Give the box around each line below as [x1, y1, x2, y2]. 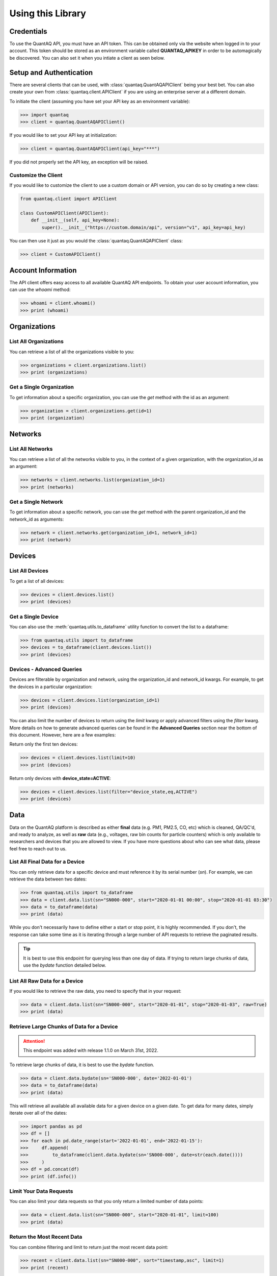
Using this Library [9, 8, 87, 19]
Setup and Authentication [9, 68, 93, 77]
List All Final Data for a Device [9, 858, 85, 865]
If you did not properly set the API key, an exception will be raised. [9, 159, 149, 165]
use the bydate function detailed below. [23, 962, 106, 968]
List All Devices [9, 567, 48, 574]
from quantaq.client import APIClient [20, 195, 117, 202]
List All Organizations [9, 338, 64, 345]
